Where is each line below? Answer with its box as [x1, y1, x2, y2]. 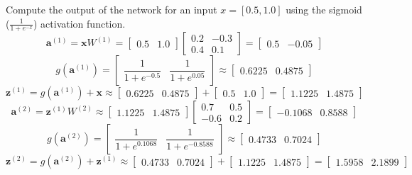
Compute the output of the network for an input [6, 2, 217, 16]
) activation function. [33, 16, 126, 30]
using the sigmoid [286, 2, 362, 16]
